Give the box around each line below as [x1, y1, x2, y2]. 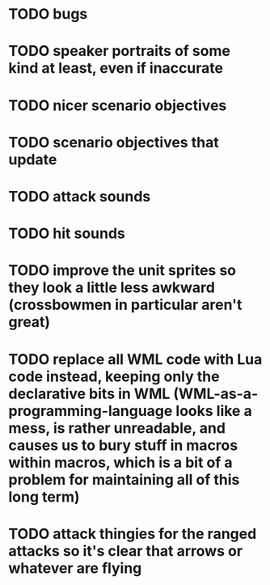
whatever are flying [8, 559, 142, 577]
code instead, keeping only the [8, 367, 220, 385]
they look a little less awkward [8, 278, 216, 297]
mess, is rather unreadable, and [8, 418, 226, 437]
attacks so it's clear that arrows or [8, 541, 243, 560]
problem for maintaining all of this [8, 470, 240, 489]
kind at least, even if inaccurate [8, 59, 224, 78]
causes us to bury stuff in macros [8, 436, 238, 454]
